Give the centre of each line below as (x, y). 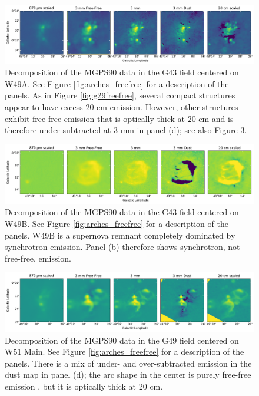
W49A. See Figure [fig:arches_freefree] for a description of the (117, 83)
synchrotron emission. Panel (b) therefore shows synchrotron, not (122, 247)
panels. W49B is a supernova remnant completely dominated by (120, 235)
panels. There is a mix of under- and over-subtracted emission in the (128, 363)
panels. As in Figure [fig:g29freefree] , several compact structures (120, 95)
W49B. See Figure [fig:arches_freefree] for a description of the (117, 223)
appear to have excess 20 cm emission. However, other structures (122, 106)
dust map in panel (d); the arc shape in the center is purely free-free (128, 374)
